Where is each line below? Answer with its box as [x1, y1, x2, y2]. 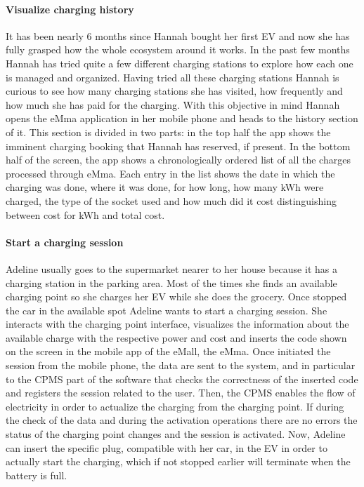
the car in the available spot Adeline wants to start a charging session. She [6, 302, 327, 317]
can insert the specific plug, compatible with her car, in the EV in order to [6, 440, 327, 455]
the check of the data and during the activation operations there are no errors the [6, 413, 358, 427]
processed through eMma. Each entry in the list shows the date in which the [6, 166, 335, 180]
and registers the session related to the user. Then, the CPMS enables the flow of [6, 385, 356, 400]
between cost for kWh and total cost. [6, 207, 165, 222]
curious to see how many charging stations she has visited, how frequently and [6, 84, 343, 98]
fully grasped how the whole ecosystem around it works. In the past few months [6, 42, 350, 57]
